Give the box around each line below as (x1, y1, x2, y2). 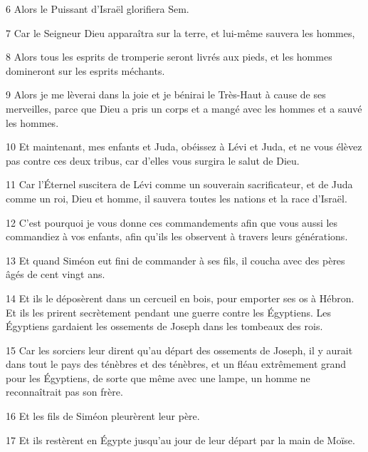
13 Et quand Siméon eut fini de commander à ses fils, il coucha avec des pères (6, 252, 345, 267)
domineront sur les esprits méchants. (6, 63, 165, 78)
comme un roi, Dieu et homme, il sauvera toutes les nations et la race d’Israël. (6, 190, 347, 205)
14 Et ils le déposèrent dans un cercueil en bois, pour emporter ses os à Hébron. (6, 290, 354, 305)
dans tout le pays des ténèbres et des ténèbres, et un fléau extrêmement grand (6, 356, 347, 371)
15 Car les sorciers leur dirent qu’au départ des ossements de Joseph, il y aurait (6, 342, 353, 357)
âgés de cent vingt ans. (6, 267, 105, 282)
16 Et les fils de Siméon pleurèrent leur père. (6, 409, 200, 423)
